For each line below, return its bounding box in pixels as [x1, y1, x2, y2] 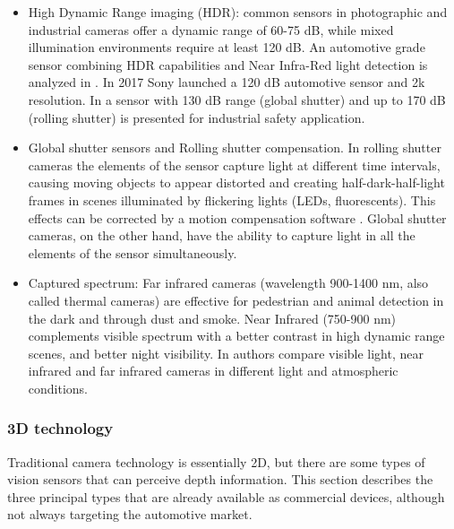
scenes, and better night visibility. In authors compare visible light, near [28, 343, 424, 362]
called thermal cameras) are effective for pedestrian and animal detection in [28, 291, 444, 309]
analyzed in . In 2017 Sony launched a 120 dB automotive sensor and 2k [28, 73, 425, 91]
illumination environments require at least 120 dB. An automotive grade [28, 38, 425, 56]
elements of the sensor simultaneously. [28, 243, 237, 262]
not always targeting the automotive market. [7, 505, 253, 524]
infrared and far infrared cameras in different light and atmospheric [28, 361, 398, 380]
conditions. [28, 378, 89, 397]
